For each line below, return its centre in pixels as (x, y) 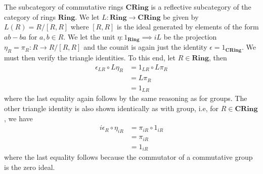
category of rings (30, 16)
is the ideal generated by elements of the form (188, 27)
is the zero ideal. (30, 167)
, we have (18, 118)
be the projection (190, 36)
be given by (181, 16)
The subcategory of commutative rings (64, 7)
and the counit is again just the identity (145, 47)
